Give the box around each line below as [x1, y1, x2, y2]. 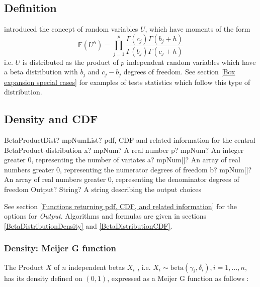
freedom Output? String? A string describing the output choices [4, 184, 202, 195]
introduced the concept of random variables [4, 24, 138, 34]
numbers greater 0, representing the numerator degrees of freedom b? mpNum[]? [4, 164, 252, 174]
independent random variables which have [127, 56, 256, 67]
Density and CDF [4, 111, 98, 127]
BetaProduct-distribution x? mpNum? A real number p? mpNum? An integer [4, 144, 244, 155]
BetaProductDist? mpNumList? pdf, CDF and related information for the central [4, 135, 255, 145]
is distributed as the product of [22, 56, 119, 67]
